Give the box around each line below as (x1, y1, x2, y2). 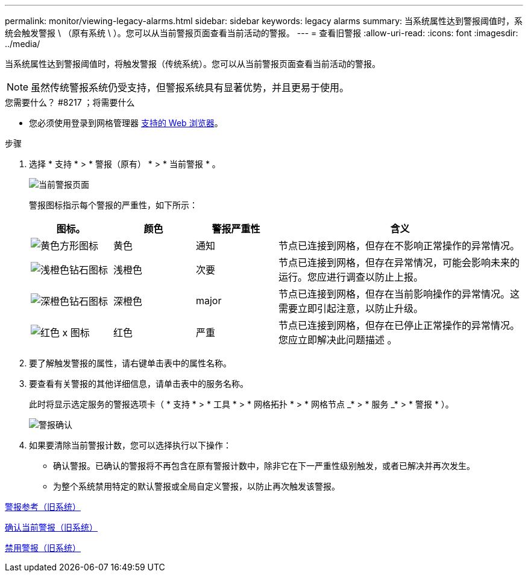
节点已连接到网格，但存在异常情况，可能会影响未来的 (278, 257, 520, 269)
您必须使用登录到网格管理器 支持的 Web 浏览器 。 (29, 118, 223, 128)
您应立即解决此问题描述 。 (278, 334, 397, 346)
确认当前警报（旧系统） (5, 522, 98, 532)
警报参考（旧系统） (5, 502, 81, 512)
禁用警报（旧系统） (5, 543, 81, 553)
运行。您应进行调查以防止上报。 (278, 271, 423, 283)
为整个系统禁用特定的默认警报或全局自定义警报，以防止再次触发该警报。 (53, 481, 340, 491)
